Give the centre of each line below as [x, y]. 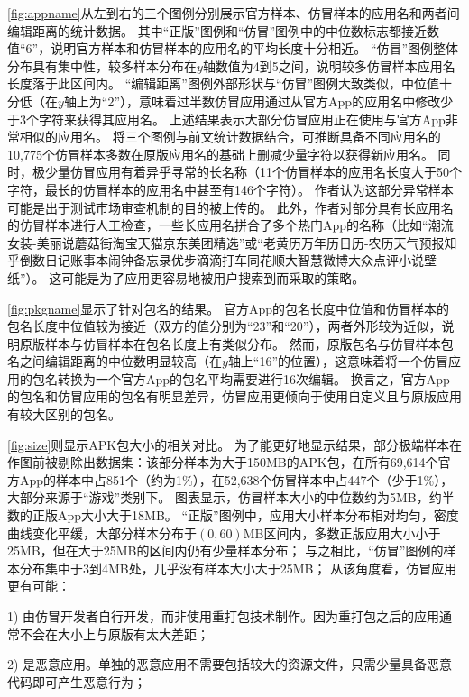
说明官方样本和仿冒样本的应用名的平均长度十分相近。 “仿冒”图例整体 [255, 48]
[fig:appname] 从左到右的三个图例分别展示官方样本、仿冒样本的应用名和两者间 [234, 13]
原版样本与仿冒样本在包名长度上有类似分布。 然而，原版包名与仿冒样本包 [236, 343]
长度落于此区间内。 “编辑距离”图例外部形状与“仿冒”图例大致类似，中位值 [224, 83]
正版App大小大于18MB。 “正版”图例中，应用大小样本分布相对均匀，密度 [245, 515]
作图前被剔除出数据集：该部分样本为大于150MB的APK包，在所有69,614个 [223, 462]
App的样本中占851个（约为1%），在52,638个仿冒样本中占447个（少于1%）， [236, 479]
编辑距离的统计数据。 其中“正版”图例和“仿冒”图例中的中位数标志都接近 [217, 30]
